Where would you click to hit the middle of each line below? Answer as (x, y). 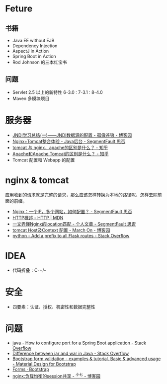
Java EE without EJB (33, 40)
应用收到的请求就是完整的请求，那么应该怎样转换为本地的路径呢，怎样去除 (81, 195)
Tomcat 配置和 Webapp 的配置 (43, 160)
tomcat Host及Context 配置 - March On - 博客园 (61, 230)
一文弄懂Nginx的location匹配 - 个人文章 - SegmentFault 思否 (74, 224)
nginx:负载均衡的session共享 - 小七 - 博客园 (56, 376)
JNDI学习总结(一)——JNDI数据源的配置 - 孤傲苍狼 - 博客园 (72, 135)
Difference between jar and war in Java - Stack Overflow (71, 353)
